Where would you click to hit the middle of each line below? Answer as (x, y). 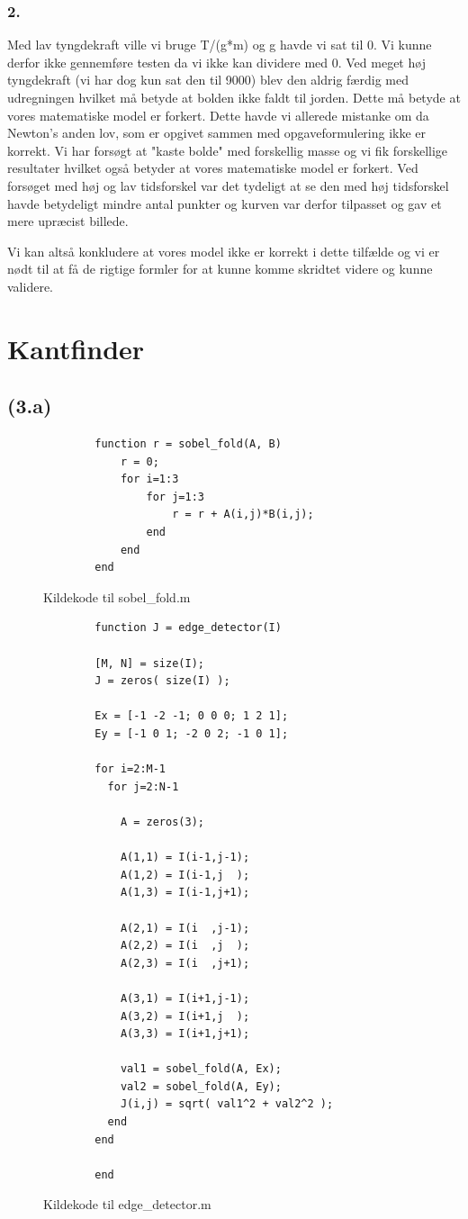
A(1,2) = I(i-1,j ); (185, 875)
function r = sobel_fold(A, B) (188, 444)
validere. (30, 286)
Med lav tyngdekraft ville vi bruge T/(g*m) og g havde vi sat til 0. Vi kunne (220, 45)
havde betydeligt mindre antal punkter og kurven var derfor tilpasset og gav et (225, 203)
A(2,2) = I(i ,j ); (185, 946)
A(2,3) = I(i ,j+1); (185, 963)
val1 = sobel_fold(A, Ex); (201, 1069)
